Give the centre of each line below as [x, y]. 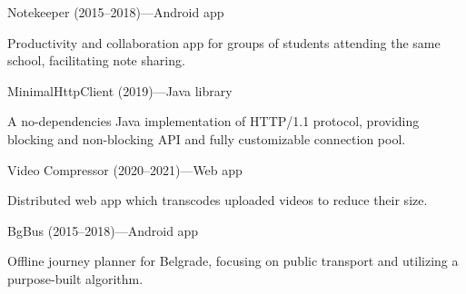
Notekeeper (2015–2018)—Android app [116, 12]
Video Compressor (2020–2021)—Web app [125, 169]
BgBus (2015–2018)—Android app [103, 230]
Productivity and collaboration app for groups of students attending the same [224, 42]
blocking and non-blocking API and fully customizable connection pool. [207, 138]
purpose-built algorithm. [75, 278]
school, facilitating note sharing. [96, 60]
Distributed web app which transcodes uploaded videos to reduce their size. [218, 200]
